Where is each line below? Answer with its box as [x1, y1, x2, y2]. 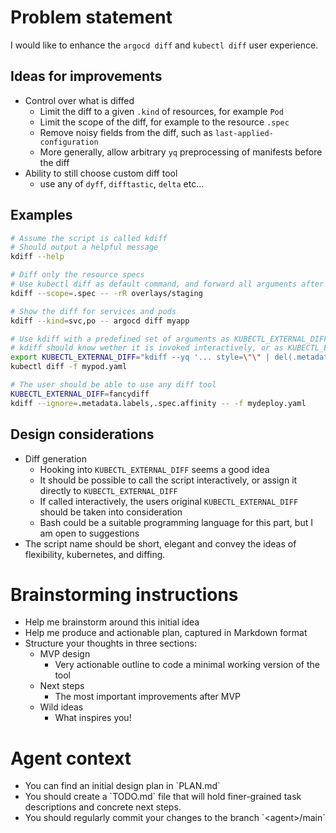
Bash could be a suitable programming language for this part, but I [39, 516, 313, 528]
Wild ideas [39, 701, 84, 713]
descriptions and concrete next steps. [24, 801, 182, 813]
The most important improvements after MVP [54, 691, 242, 703]
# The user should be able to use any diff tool [10, 380, 217, 390]
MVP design [39, 648, 91, 660]
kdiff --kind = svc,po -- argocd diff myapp [10, 316, 190, 326]
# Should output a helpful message [10, 242, 159, 253]
